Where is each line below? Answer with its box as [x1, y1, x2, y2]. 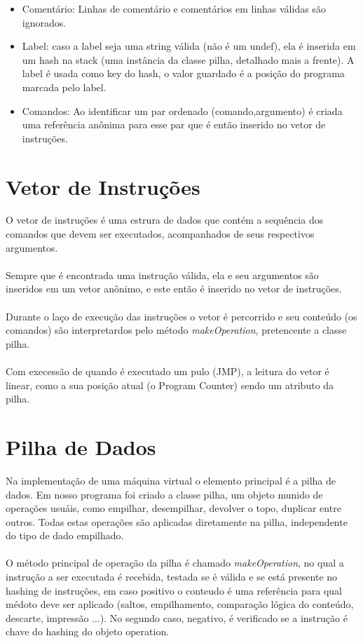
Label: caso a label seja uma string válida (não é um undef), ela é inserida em [22, 39, 356, 53]
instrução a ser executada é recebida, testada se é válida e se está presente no [6, 569, 338, 584]
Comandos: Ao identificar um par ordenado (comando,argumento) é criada [22, 103, 343, 118]
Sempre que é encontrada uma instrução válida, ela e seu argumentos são [6, 267, 319, 282]
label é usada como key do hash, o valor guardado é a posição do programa [22, 66, 345, 81]
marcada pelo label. [22, 79, 107, 94]
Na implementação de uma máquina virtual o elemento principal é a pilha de [6, 473, 336, 487]
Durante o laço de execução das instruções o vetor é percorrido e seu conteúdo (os [6, 309, 357, 323]
